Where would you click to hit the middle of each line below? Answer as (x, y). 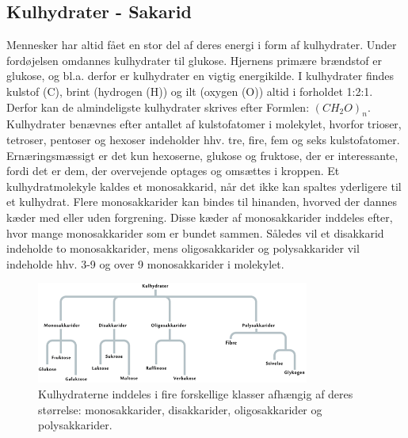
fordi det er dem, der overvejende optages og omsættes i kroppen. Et (173, 171)
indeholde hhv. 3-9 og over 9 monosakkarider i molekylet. (145, 263)
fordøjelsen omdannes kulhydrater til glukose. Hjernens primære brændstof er (194, 60)
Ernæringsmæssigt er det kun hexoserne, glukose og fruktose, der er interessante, (202, 155)
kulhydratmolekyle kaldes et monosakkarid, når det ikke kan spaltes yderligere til (204, 186)
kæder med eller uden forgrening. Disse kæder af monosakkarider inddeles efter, (200, 217)
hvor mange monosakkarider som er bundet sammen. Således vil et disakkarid (195, 232)
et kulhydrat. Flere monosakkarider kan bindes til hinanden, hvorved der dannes (202, 202)
